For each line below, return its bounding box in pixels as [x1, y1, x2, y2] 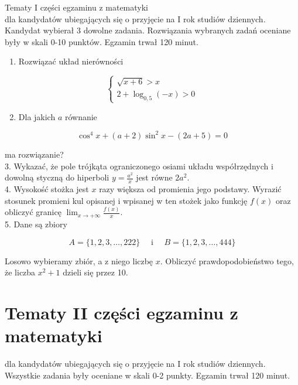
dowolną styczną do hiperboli [5, 171, 109, 183]
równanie [64, 110, 97, 122]
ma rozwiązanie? [5, 148, 64, 160]
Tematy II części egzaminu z [5, 300, 238, 324]
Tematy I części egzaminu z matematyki [5, 1, 148, 13]
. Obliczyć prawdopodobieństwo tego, [160, 254, 294, 267]
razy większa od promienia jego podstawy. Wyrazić [99, 182, 282, 195]
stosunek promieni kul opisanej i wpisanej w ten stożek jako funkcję [5, 194, 248, 206]
